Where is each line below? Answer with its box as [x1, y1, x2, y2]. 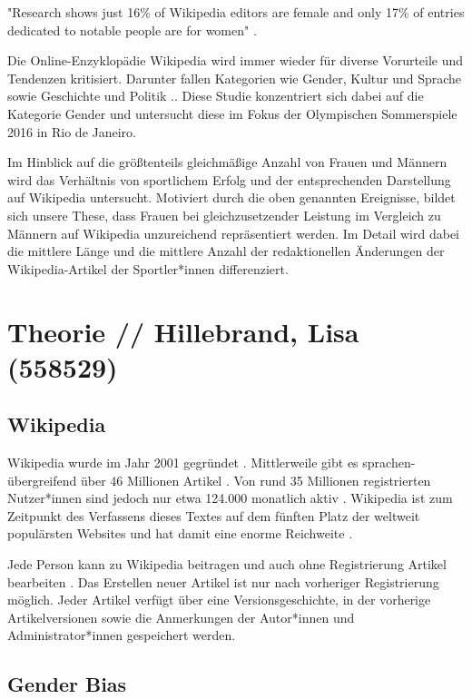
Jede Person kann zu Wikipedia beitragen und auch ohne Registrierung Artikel [7, 555, 447, 574]
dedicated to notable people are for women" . [7, 20, 257, 39]
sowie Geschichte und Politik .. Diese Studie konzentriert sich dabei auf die [7, 86, 424, 105]
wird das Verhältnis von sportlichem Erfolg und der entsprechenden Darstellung [7, 170, 451, 189]
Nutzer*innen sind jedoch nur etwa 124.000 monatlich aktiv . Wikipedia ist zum [7, 488, 453, 507]
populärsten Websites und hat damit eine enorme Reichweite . [7, 524, 353, 543]
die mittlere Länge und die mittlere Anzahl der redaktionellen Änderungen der [7, 241, 445, 261]
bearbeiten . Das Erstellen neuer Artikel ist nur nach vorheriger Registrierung [7, 572, 439, 591]
